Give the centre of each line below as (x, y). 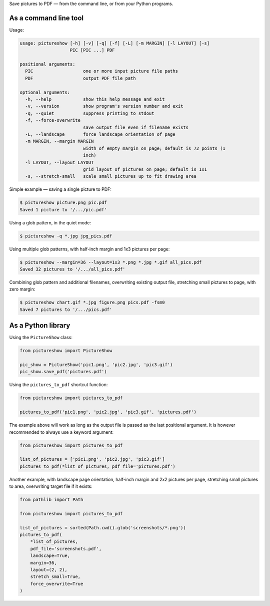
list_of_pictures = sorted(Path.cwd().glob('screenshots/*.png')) (103, 528)
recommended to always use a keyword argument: (61, 432)
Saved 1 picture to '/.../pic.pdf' (63, 210)
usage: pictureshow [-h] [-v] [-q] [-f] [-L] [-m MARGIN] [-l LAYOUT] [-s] (115, 43)
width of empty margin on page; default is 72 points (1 (154, 148)
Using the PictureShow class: (41, 338)
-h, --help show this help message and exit (95, 99)
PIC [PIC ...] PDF (92, 50)
